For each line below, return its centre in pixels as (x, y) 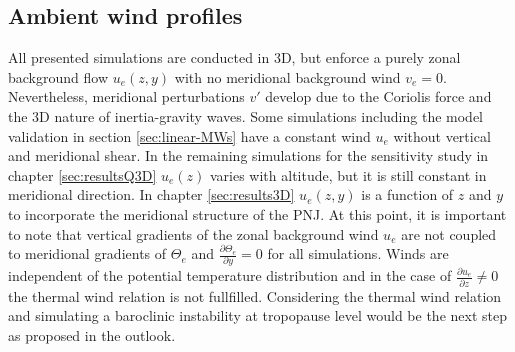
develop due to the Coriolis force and (378, 96)
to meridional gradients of (87, 253)
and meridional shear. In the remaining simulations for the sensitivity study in (248, 155)
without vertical (442, 135)
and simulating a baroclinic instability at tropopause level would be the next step (257, 315)
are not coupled (449, 233)
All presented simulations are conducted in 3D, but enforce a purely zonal (234, 57)
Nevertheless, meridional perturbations (126, 96)
